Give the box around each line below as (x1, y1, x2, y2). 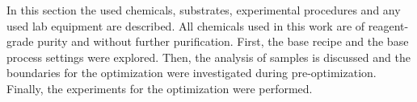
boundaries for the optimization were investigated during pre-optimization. (6, 64, 377, 81)
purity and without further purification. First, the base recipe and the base (37, 33, 409, 50)
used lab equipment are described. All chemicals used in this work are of (6, 17, 365, 34)
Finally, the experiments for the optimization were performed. (6, 80, 313, 96)
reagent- (368, 17, 409, 34)
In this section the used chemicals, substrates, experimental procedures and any (6, 2, 401, 18)
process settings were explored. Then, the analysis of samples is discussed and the (6, 48, 411, 65)
